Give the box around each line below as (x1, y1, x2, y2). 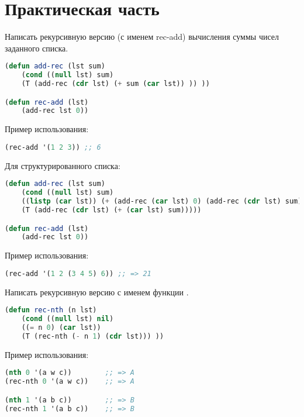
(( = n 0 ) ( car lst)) (21, 323, 101, 332)
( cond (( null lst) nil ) (21, 315, 114, 323)
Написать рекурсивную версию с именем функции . (5, 285, 189, 298)
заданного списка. (5, 42, 68, 54)
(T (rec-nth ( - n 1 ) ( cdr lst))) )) (21, 332, 164, 340)
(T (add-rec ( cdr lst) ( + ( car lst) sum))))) (21, 206, 202, 215)
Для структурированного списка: (5, 159, 120, 171)
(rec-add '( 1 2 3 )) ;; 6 (5, 143, 101, 151)
